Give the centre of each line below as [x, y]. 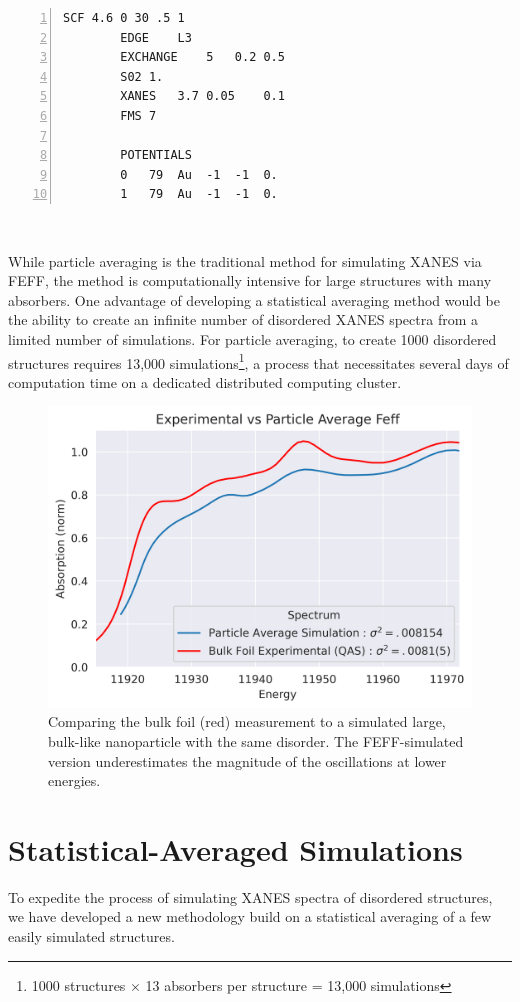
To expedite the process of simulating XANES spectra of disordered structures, [250, 896]
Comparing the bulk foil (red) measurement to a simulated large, [247, 721]
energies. [74, 780]
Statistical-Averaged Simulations [235, 848]
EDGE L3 [156, 37]
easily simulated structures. [91, 936]
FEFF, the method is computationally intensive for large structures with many [250, 280]
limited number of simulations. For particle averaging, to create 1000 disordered [252, 338]
